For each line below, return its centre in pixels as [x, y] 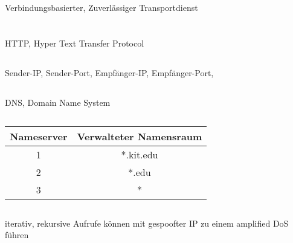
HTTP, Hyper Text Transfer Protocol [75, 43]
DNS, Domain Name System [58, 102]
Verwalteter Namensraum [140, 137]
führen [17, 235]
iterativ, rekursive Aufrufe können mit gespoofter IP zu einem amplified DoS [147, 223]
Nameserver [39, 137]
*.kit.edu [140, 155]
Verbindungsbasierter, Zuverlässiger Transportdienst [101, 8]
